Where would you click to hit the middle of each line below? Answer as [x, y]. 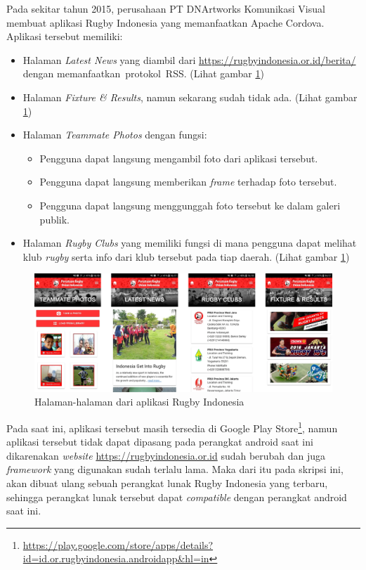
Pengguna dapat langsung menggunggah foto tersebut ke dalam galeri [190, 205]
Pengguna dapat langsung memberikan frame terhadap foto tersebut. [188, 182]
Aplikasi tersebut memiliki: [65, 36]
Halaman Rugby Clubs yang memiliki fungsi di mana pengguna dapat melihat [190, 243]
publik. [55, 219]
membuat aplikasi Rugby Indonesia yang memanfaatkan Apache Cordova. [165, 22]
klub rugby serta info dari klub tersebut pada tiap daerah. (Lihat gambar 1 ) [186, 256]
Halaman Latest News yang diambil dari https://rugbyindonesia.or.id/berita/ [189, 59]
